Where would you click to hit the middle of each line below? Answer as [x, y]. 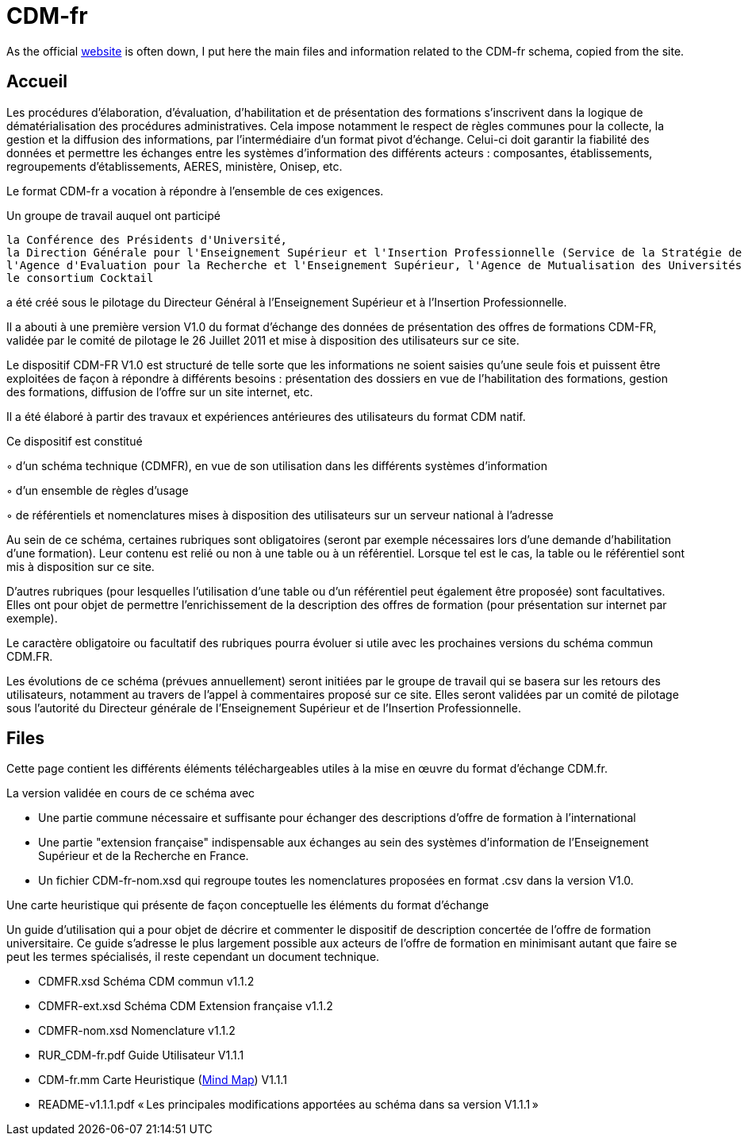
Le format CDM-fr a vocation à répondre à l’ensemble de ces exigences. [195, 191]
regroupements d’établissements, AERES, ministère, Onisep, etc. [175, 166]
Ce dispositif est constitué [75, 441]
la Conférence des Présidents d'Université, [147, 239]
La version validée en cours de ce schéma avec [131, 793]
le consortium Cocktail [80, 278]
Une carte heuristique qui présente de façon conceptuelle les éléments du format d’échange [248, 905]
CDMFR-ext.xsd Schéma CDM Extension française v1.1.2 [186, 1006]
